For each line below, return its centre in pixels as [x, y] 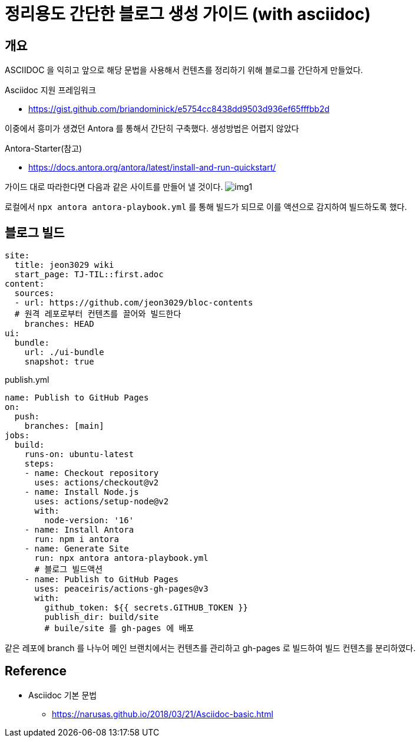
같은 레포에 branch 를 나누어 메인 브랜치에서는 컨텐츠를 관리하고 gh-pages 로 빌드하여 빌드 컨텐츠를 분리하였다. [210, 648]
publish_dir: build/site [102, 617]
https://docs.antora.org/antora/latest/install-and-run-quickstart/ [152, 168]
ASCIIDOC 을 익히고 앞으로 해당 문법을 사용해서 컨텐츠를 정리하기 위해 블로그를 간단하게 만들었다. [184, 70]
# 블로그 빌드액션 [69, 569]
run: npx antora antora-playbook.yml [121, 558]
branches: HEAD [59, 324]
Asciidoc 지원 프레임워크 [50, 90]
